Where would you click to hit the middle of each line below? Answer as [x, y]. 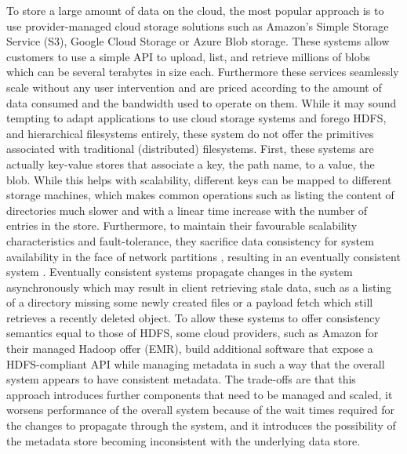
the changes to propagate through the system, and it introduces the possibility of [201, 425]
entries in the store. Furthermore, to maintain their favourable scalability [182, 225]
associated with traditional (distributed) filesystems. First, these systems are [190, 149]
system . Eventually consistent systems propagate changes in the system [180, 272]
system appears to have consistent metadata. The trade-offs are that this [181, 379]
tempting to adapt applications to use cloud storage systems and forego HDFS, [196, 118]
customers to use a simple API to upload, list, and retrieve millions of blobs [189, 56]
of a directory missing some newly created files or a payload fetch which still [190, 302]
